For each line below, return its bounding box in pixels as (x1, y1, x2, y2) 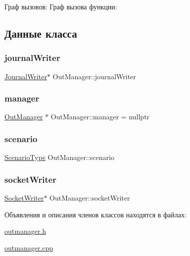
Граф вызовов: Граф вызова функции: (4, 1, 117, 11)
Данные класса (4, 25, 77, 41)
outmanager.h (4, 226, 47, 236)
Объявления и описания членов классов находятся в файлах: (4, 209, 187, 219)
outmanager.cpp (4, 242, 53, 253)
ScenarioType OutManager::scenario (4, 152, 114, 162)
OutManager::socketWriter (49, 193, 130, 203)
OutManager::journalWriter (52, 71, 136, 81)
